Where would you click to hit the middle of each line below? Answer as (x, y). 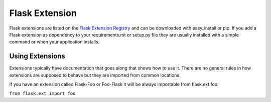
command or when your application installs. (54, 42)
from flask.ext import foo (42, 93)
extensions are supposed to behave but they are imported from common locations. (95, 75)
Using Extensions (37, 56)
